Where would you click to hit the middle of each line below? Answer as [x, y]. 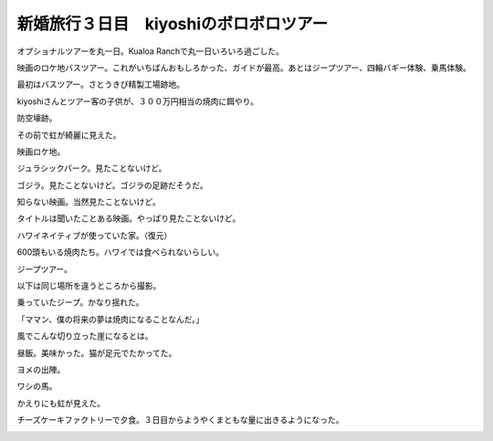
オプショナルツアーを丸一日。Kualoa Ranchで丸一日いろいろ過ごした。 [151, 51]
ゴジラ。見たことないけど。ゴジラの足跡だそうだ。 [113, 185]
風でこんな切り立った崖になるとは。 [85, 336]
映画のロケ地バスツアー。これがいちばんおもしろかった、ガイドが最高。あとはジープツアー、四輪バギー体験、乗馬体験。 [244, 68]
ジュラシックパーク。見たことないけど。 [92, 168]
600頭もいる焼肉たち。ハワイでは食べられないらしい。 [121, 252]
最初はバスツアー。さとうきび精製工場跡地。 [101, 84]
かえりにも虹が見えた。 [61, 403]
